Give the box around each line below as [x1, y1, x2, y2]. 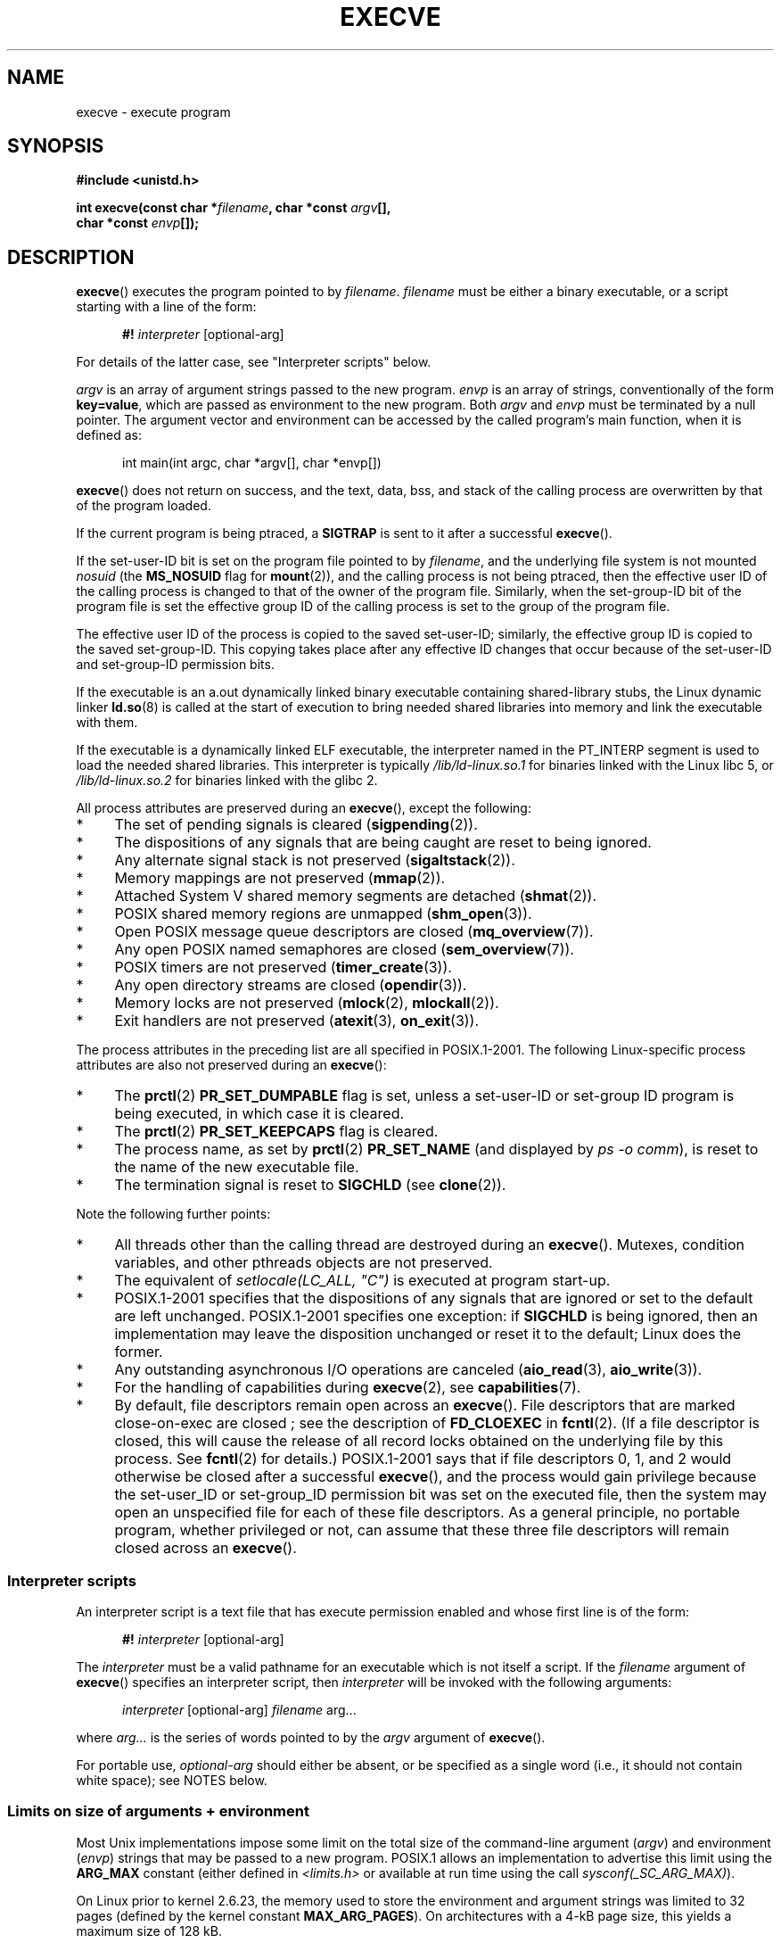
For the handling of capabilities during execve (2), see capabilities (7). [114, 1378, 581, 1397]
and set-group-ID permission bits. [76, 657, 275, 673]
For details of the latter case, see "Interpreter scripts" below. [76, 354, 432, 370]
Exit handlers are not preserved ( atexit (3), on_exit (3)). [114, 1012, 480, 1030]
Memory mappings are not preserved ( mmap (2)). [114, 869, 446, 888]
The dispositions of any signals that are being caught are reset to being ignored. [114, 833, 652, 852]
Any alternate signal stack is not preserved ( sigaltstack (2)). [114, 851, 515, 870]
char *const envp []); [76, 215, 199, 231]
